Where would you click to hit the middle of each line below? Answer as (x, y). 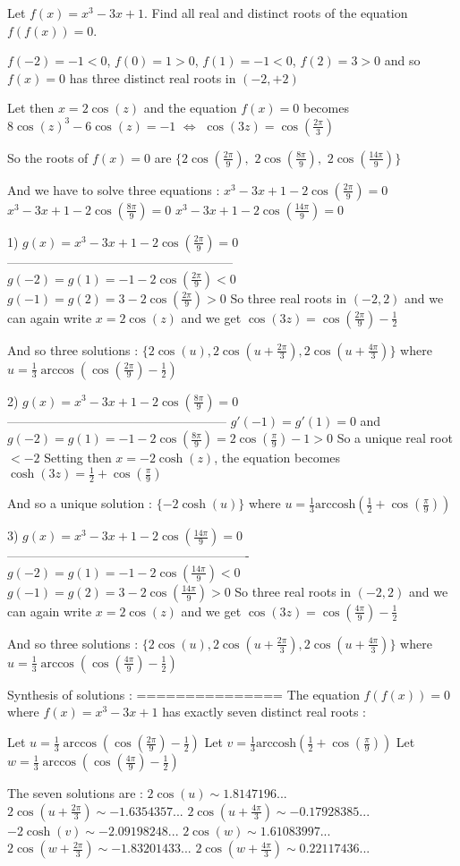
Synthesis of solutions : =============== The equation (183, 694)
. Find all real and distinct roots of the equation (276, 13)
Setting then (78, 458)
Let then (31, 108)
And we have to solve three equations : (114, 189)
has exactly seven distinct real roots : (264, 712)
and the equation (190, 108)
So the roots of (48, 157)
